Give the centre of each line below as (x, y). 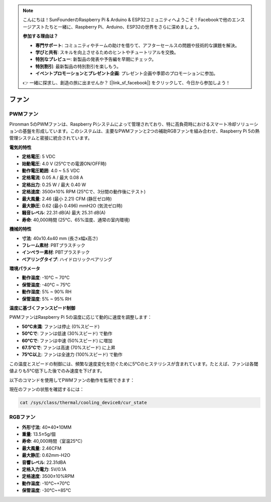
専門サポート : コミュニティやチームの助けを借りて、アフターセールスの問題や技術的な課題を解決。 (138, 45)
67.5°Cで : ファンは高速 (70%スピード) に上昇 (69, 347)
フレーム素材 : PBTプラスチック (53, 245)
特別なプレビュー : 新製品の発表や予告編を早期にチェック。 (96, 59)
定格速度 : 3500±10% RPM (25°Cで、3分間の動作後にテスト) (84, 192)
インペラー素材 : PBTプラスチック (56, 252)
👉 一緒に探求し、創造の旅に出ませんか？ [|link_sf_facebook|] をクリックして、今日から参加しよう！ (126, 82)
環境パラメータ (25, 269)
